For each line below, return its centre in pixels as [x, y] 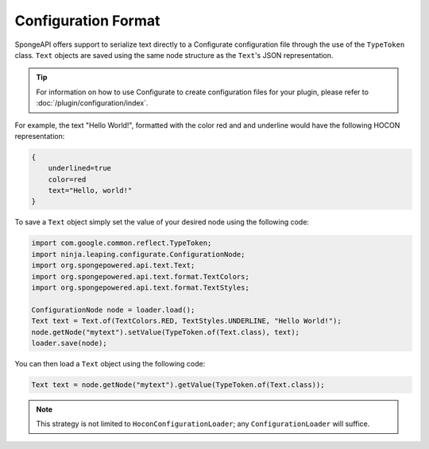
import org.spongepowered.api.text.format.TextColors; [140, 276]
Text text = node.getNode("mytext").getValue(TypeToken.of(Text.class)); [178, 384]
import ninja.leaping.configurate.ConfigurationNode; [138, 254]
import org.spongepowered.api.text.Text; [113, 265]
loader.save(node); [69, 343]
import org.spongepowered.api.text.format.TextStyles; [140, 287]
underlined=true [79, 168]
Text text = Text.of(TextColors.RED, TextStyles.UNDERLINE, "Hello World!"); [186, 321]
